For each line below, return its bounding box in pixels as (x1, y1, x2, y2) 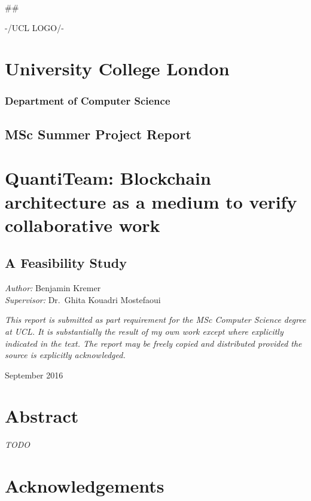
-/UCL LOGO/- (5, 21, 64, 33)
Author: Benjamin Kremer (5, 282, 101, 294)
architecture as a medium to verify (5, 189, 297, 213)
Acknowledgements (5, 473, 164, 498)
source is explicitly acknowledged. (5, 349, 126, 361)
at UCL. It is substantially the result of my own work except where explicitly (5, 325, 283, 337)
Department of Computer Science (5, 93, 170, 108)
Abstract (5, 404, 79, 428)
